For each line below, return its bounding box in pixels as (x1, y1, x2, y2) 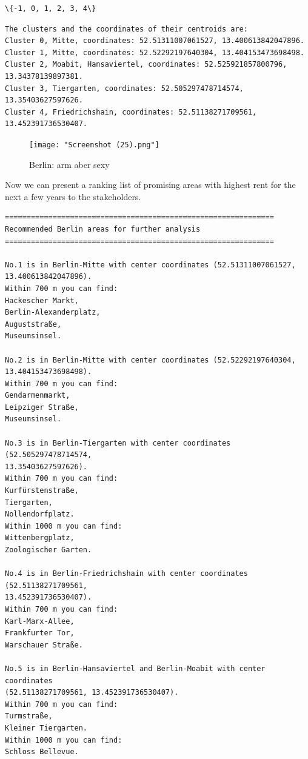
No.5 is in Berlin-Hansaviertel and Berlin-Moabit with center (5, 664, 266, 673)
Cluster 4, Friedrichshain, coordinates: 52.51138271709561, (5, 107, 257, 116)
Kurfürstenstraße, (5, 486, 79, 495)
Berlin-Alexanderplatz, (5, 308, 101, 317)
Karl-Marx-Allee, (5, 617, 75, 626)
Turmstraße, (5, 712, 53, 721)
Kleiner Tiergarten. (5, 723, 88, 732)
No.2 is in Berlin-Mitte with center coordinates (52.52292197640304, (5, 355, 296, 364)
